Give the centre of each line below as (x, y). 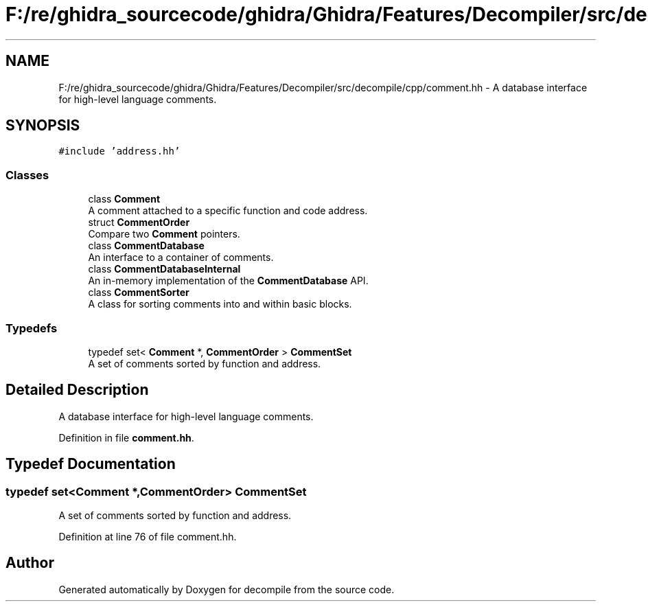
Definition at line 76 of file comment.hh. (148, 537)
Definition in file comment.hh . (126, 437)
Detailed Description (77, 390)
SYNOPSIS (43, 126)
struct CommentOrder (139, 222)
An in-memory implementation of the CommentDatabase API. (228, 281)
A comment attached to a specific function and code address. (228, 211)
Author (30, 563)
